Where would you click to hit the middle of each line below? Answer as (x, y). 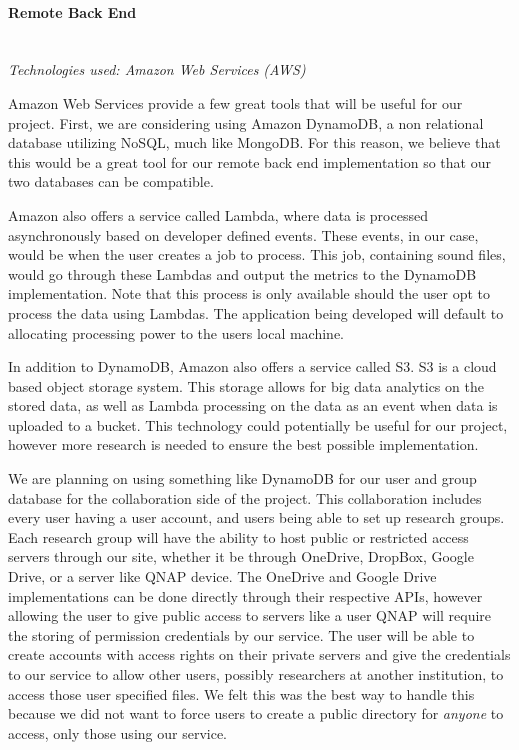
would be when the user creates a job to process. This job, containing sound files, (257, 254)
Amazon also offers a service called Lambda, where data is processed (218, 214)
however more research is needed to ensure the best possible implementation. (243, 444)
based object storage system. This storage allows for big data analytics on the (246, 385)
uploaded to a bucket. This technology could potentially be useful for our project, (258, 424)
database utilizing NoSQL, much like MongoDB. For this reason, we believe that (254, 142)
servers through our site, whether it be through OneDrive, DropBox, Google (241, 556)
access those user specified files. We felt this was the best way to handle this (241, 693)
